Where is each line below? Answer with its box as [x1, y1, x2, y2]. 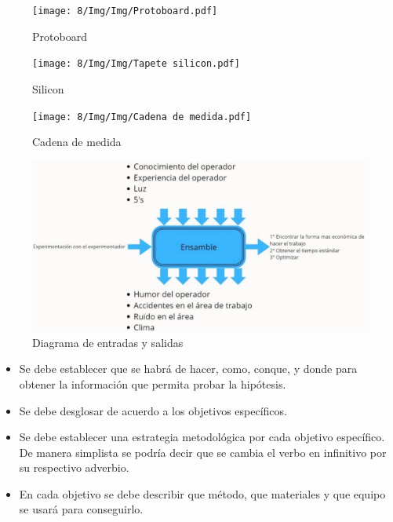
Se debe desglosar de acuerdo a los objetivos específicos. [19, 402, 287, 418]
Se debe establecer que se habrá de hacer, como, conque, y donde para [19, 360, 358, 377]
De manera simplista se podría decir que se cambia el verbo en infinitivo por [19, 444, 387, 460]
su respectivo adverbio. [19, 459, 129, 476]
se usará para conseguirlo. [19, 501, 144, 517]
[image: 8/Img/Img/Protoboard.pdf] [32, 5, 218, 16]
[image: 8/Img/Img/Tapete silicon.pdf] [32, 58, 240, 70]
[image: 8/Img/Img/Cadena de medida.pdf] [32, 111, 252, 122]
